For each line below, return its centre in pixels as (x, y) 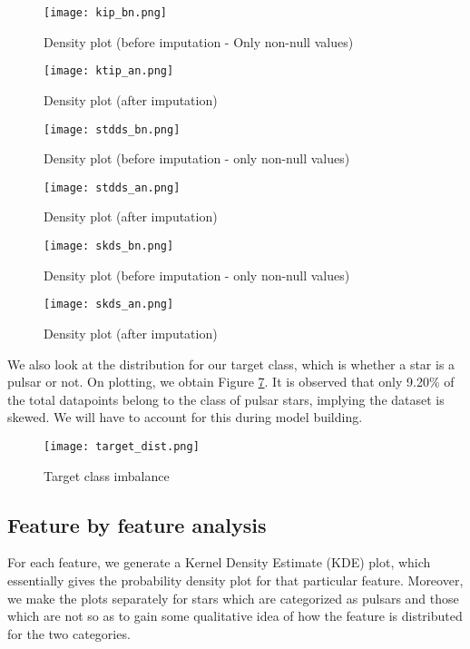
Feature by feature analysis (137, 524)
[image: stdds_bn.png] (112, 129)
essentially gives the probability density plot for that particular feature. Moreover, (235, 580)
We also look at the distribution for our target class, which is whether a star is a (231, 364)
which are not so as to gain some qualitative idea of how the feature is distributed (235, 616)
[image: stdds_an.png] (112, 187)
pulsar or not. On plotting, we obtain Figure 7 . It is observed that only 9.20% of (231, 382)
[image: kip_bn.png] (106, 13)
